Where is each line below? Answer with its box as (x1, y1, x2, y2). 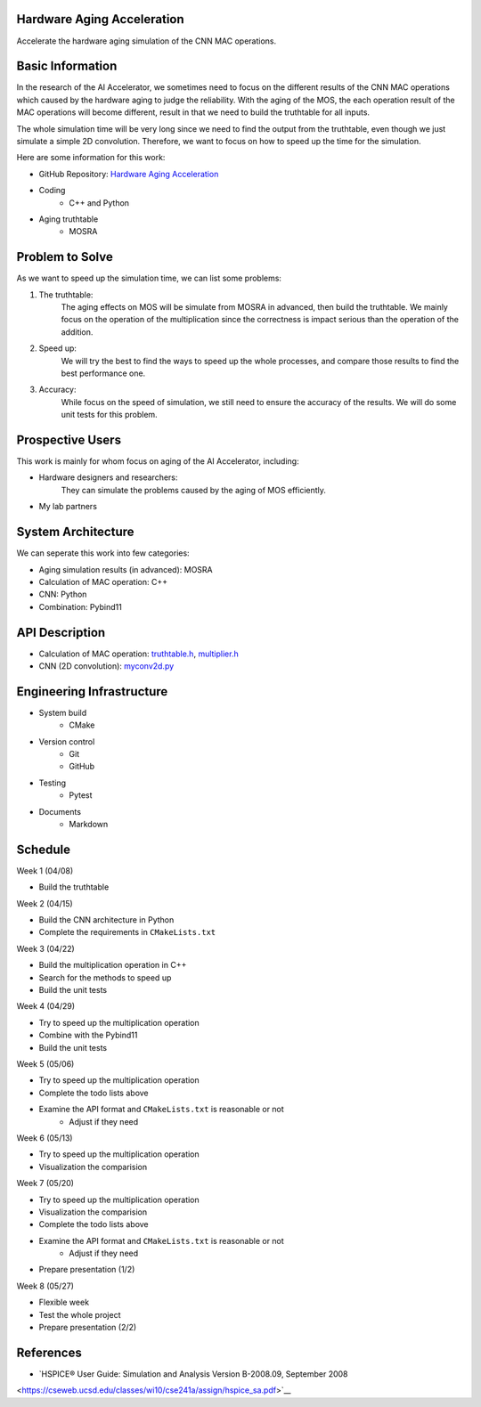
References (16, 1345, 82, 1360)
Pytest (69, 790, 93, 801)
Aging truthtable (38, 214, 99, 224)
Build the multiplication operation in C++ (38, 960, 187, 971)
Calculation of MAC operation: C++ (38, 576, 168, 587)
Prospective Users (16, 432, 122, 447)
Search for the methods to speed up (38, 972, 172, 983)
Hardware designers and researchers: (38, 472, 178, 483)
